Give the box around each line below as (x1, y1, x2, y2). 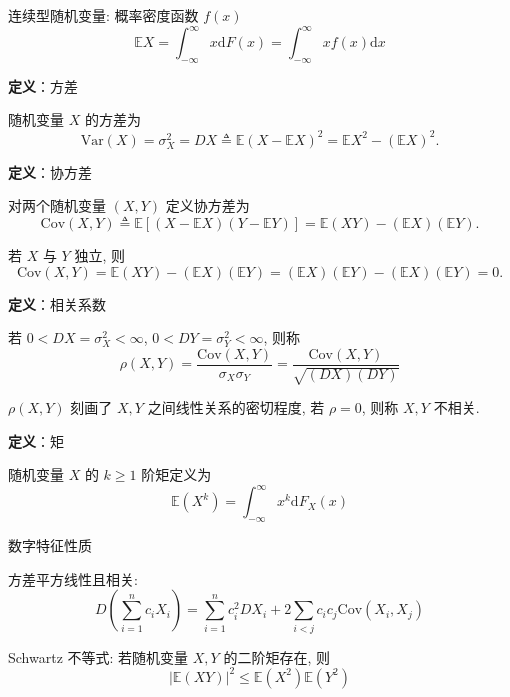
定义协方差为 (165, 195, 250, 216)
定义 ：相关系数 (8, 293, 106, 314)
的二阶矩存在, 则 (223, 646, 330, 667)
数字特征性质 (8, 535, 92, 556)
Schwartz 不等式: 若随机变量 (8, 646, 189, 667)
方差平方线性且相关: (8, 568, 138, 589)
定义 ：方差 (8, 75, 78, 96)
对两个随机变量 (8, 195, 106, 216)
